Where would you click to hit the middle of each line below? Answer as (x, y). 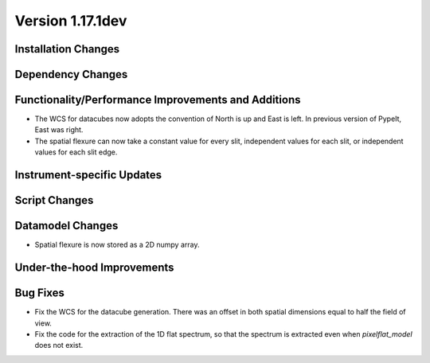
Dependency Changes (71, 74)
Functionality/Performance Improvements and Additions (158, 100)
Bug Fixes (40, 293)
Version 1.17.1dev (71, 21)
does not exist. (59, 345)
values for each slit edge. (76, 152)
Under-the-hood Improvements (94, 268)
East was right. (59, 130)
